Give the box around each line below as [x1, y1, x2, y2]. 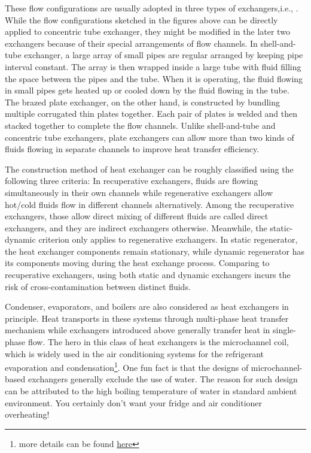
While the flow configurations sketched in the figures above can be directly [5, 13, 278, 26]
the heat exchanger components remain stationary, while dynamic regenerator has [5, 244, 304, 257]
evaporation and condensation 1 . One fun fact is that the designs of [5, 360, 249, 373]
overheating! [5, 408, 50, 421]
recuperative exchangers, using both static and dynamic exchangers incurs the [5, 268, 291, 281]
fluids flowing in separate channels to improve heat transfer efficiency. [5, 143, 260, 155]
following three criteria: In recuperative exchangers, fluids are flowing [5, 174, 258, 187]
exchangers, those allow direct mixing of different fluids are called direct [5, 210, 269, 222]
